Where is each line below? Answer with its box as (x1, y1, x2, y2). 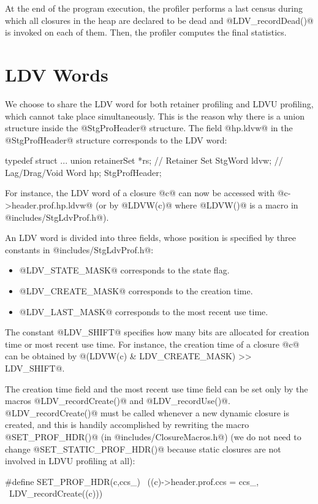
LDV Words (5, 61, 108, 86)
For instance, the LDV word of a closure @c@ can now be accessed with (5, 186, 275, 199)
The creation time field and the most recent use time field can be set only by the (5, 382, 308, 395)
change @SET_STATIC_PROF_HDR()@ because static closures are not (5, 442, 281, 455)
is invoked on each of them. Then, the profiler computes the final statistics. (5, 26, 287, 39)
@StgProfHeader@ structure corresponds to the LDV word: (5, 133, 227, 146)
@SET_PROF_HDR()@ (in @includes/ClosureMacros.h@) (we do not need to (5, 430, 301, 443)
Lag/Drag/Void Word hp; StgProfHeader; (5, 166, 162, 178)
